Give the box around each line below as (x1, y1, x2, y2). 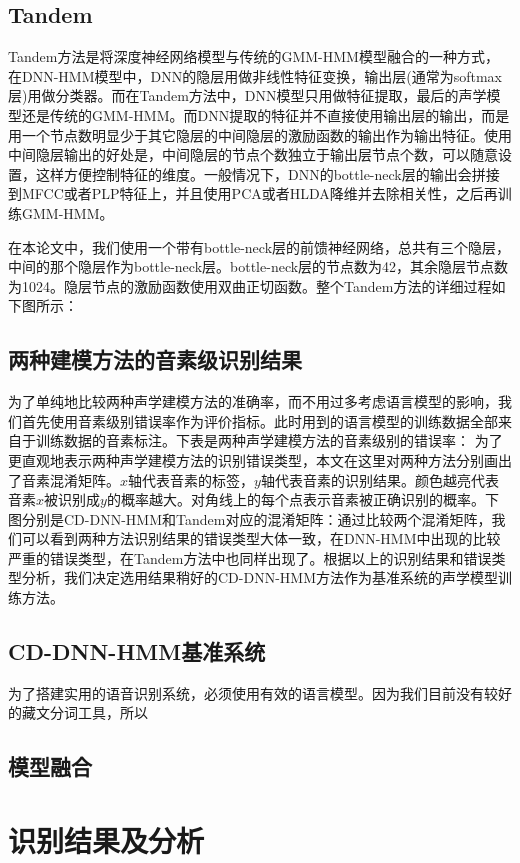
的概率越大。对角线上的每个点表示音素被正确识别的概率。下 (106, 489, 499, 510)
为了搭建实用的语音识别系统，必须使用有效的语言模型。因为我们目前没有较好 (8, 682, 512, 703)
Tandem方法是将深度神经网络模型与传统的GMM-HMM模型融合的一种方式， (8, 46, 499, 67)
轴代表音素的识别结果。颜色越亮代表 (260, 469, 499, 490)
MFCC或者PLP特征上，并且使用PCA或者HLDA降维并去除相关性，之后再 (21, 183, 498, 204)
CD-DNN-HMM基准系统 (8, 636, 266, 667)
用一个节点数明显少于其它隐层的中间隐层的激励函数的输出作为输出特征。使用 (8, 124, 512, 145)
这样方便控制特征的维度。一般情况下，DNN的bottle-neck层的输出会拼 (35, 163, 486, 184)
